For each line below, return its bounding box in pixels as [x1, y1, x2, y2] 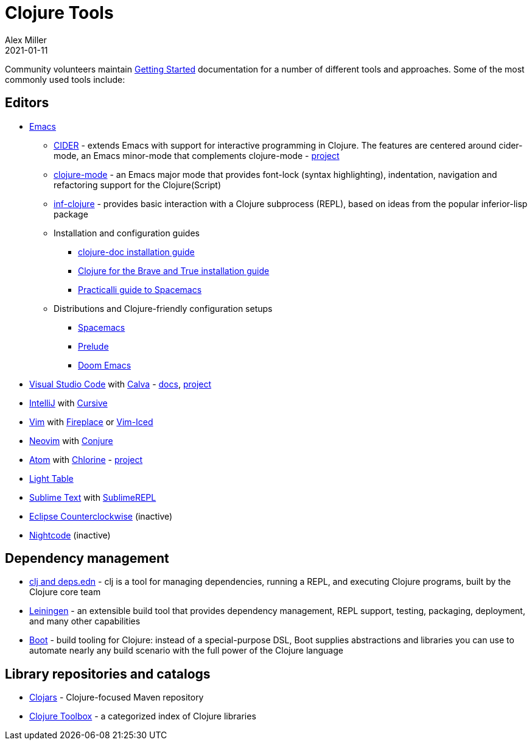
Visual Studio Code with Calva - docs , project [29, 378, 212, 389]
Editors [5, 95, 49, 111]
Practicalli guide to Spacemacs [78, 284, 202, 295]
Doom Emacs [78, 359, 131, 370]
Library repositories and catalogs [5, 666, 211, 682]
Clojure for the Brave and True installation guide [78, 265, 270, 276]
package [54, 208, 88, 219]
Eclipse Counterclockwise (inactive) [29, 510, 173, 521]
